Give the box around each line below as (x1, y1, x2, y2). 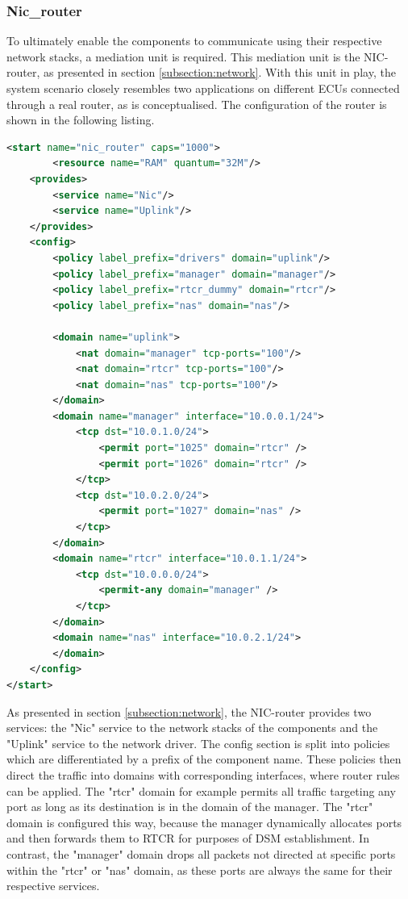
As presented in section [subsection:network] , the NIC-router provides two (6, 703, 372, 720)
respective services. (6, 877, 100, 894)
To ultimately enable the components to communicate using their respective (6, 32, 382, 49)
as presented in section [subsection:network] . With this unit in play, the (43, 64, 396, 81)
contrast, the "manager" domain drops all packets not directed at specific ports (6, 845, 396, 862)
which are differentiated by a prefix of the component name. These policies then (6, 751, 402, 767)
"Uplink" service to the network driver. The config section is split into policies (6, 734, 390, 751)
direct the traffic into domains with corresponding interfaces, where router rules (6, 766, 400, 783)
